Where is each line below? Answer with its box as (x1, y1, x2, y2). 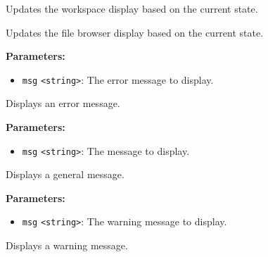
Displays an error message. (6, 96, 120, 111)
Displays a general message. (6, 167, 125, 182)
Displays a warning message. (6, 238, 128, 253)
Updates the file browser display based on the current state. (6, 25, 264, 39)
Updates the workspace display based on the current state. (6, 1, 258, 15)
